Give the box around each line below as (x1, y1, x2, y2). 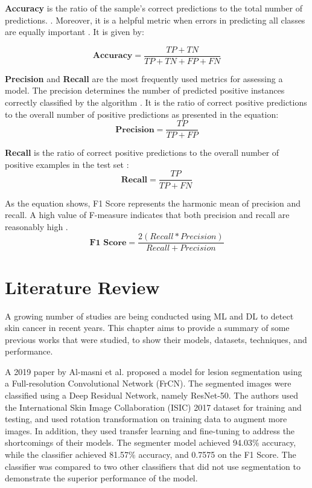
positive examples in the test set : (5, 158, 129, 170)
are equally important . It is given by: (5, 25, 144, 38)
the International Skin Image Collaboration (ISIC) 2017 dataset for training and (5, 400, 302, 413)
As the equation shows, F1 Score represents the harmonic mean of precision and (5, 196, 301, 209)
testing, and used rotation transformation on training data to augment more (5, 413, 287, 425)
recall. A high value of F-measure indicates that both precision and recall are (5, 208, 290, 221)
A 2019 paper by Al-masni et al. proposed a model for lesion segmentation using (5, 365, 302, 377)
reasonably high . (5, 220, 68, 233)
